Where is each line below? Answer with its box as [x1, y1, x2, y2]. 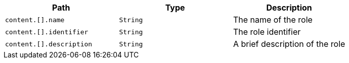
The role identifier [233, 27, 301, 37]
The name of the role [233, 15, 313, 25]
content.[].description [5, 40, 93, 48]
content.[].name [5, 16, 65, 24]
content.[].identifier [5, 28, 89, 36]
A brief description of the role [233, 39, 345, 49]
